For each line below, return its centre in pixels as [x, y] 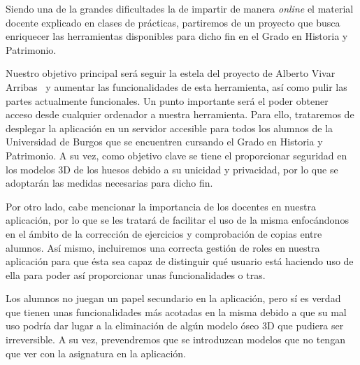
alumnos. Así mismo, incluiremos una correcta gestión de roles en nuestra [163, 247]
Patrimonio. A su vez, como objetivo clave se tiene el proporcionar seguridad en [177, 155]
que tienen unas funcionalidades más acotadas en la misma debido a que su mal [176, 312]
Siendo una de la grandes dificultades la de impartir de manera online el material [180, 8]
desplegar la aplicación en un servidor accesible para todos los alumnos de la [170, 128]
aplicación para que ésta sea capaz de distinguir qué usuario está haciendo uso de [180, 261]
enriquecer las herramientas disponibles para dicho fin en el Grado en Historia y [177, 36]
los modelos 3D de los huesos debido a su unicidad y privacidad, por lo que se [172, 169]
